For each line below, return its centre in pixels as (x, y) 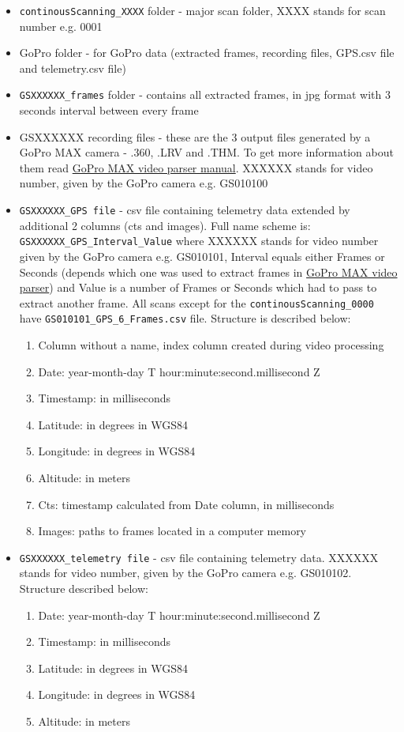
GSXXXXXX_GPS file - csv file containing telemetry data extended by (185, 210)
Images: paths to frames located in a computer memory (172, 531)
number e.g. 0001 (61, 26)
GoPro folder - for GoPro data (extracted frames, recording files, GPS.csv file (207, 53)
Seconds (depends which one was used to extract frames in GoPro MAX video (208, 272)
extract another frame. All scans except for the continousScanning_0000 (196, 302)
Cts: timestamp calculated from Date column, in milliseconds (186, 504)
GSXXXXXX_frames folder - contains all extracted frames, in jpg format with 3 (205, 94)
